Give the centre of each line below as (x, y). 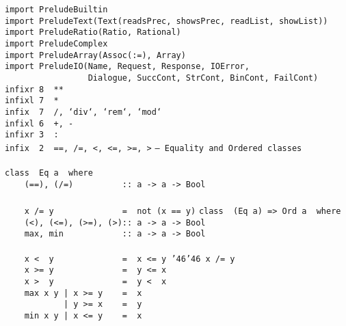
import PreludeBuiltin (56, 10)
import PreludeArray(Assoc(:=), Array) (95, 55)
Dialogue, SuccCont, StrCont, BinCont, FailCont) (203, 78)
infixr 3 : (32, 135)
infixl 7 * (32, 101)
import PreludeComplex (56, 43)
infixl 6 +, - (39, 123)
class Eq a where (49, 173)
